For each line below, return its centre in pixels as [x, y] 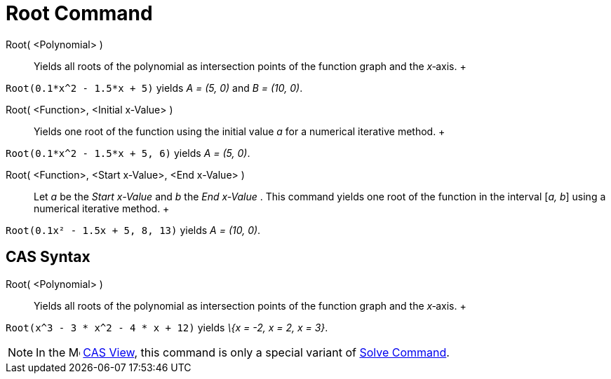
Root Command [79, 13]
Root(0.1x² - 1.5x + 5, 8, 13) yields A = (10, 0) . [133, 230]
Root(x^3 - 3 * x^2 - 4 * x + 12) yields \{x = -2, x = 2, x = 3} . [167, 327]
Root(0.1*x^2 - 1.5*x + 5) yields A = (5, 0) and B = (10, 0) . [154, 88]
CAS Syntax [48, 257]
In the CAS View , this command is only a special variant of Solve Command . [243, 352]
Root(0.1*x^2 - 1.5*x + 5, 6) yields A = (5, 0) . [128, 153]
